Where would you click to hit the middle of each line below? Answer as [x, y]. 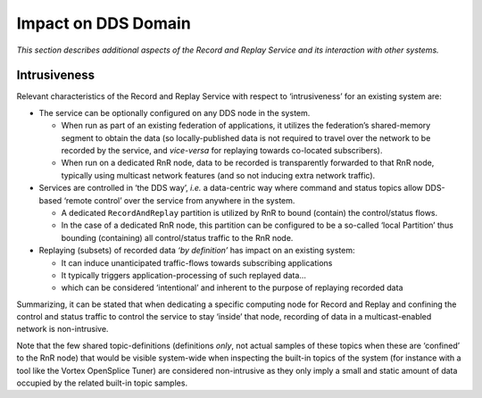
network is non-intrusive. [62, 329]
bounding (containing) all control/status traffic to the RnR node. [177, 237]
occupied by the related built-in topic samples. [102, 383]
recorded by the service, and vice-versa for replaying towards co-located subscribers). [222, 151]
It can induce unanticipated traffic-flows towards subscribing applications [197, 262]
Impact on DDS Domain [104, 23]
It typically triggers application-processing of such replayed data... [184, 275]
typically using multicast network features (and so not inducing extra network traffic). [218, 175]
